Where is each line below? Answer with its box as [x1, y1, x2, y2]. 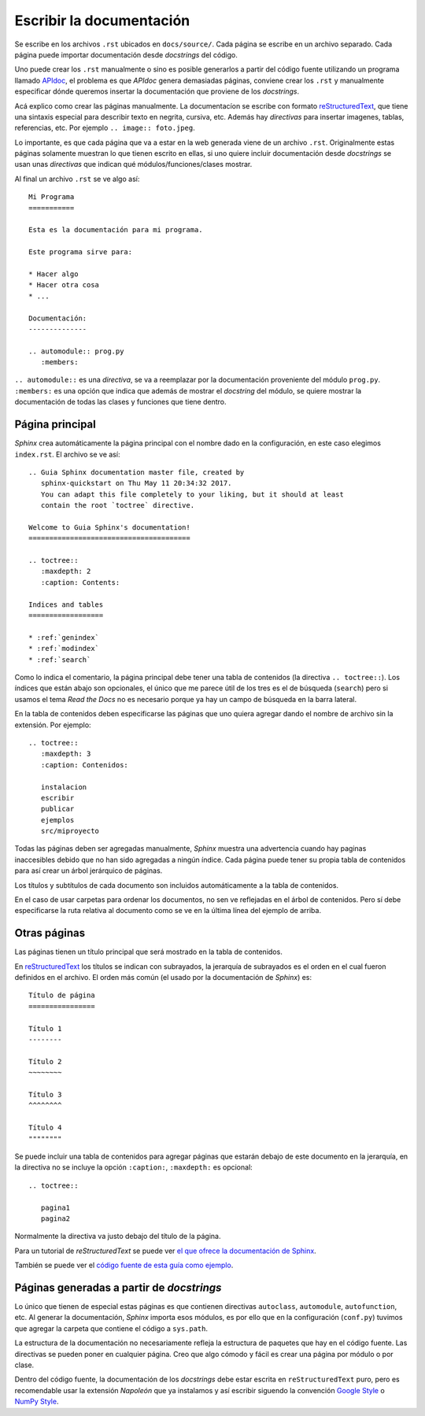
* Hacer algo [28, 269, 79, 279]
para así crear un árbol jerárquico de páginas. [14, 866, 163, 875]
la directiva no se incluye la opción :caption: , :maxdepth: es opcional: [14, 1163, 253, 1172]
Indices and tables [28, 600, 104, 609]
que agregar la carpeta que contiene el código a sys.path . [14, 1323, 209, 1333]
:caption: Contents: [40, 578, 120, 586]
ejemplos [40, 815, 75, 824]
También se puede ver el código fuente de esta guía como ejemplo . [14, 1260, 234, 1270]
